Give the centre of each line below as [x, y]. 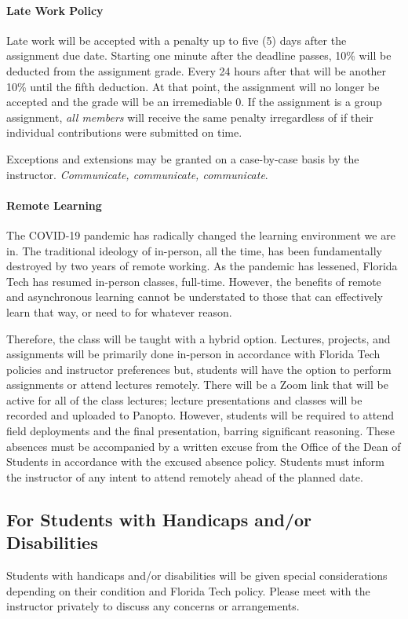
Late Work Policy [55, 10]
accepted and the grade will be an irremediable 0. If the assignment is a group [194, 102]
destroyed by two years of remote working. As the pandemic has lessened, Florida [202, 266]
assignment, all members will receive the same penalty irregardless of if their [190, 117]
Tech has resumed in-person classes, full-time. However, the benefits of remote [194, 281]
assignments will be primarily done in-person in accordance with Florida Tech [193, 354]
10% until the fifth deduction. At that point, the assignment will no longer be [193, 86]
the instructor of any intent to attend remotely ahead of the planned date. [185, 476]
